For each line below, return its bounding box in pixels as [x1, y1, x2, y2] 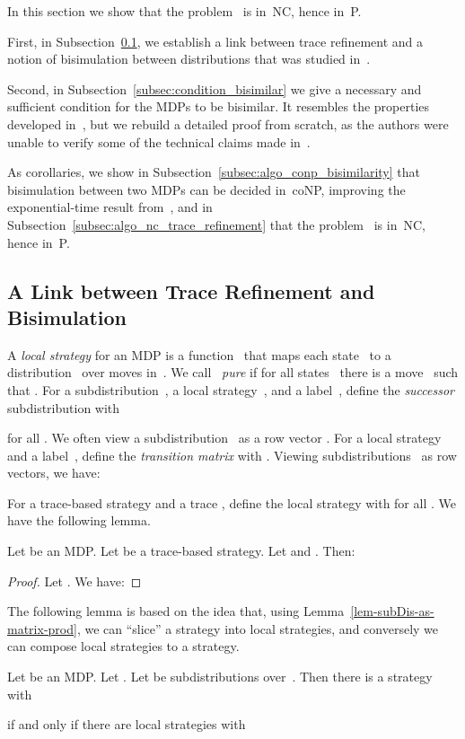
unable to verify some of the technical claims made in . [7, 132, 311, 151]
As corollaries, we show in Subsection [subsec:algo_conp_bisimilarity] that [7, 163, 420, 181]
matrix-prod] [7, 619, 77, 638]
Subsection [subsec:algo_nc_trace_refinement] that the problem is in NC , [7, 215, 426, 233]
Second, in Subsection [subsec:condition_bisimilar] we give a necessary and [7, 79, 422, 98]
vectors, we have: [7, 463, 101, 482]
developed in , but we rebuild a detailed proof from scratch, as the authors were [7, 114, 449, 133]
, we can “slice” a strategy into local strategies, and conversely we [76, 619, 439, 638]
